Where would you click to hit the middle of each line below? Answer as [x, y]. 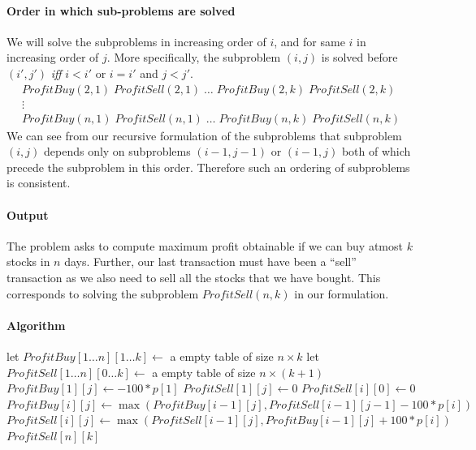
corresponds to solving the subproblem [103, 293]
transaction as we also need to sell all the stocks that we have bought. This [194, 278]
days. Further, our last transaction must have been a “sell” [210, 261]
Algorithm [36, 325]
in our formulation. [342, 293]
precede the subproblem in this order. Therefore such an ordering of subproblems [208, 167]
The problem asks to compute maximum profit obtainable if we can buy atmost [205, 245]
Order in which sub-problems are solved [121, 10]
